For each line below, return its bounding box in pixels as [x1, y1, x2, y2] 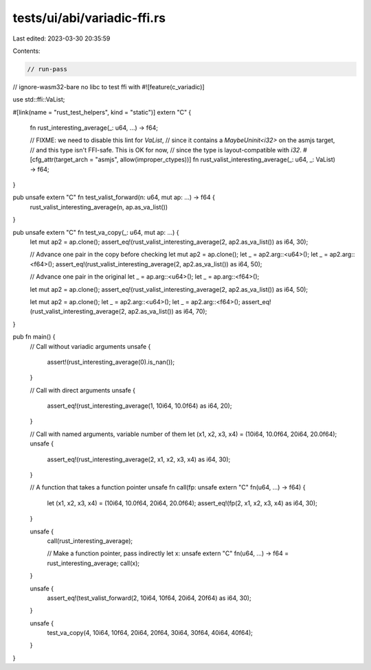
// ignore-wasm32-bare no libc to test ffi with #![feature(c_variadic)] [12, 82, 205, 91]
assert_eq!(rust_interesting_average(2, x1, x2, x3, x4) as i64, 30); [47, 455, 231, 463]
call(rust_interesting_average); [47, 536, 133, 545]
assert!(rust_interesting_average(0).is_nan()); [47, 358, 175, 366]
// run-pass [27, 65, 68, 73]
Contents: [12, 47, 41, 55]
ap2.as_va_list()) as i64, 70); [128, 308, 207, 316]
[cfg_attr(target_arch [30, 155, 89, 164]
